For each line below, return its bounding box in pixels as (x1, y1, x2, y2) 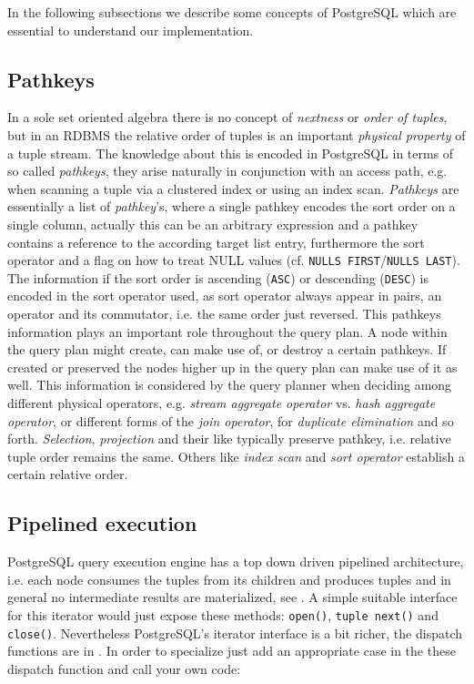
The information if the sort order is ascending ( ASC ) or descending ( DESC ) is (7, 268, 429, 287)
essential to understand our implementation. (7, 20, 254, 39)
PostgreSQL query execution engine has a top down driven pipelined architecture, (7, 552, 464, 571)
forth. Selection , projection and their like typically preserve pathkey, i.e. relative (7, 429, 451, 448)
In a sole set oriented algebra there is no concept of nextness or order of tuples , (7, 107, 448, 127)
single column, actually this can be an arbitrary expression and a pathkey (7, 214, 419, 233)
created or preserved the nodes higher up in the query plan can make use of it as (7, 357, 458, 376)
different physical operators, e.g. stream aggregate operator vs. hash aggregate (7, 393, 436, 413)
